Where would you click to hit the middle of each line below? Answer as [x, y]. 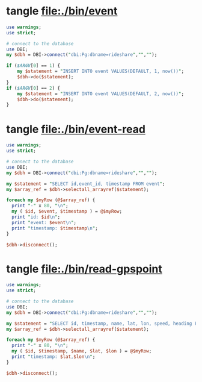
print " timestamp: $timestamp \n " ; [55, 228]
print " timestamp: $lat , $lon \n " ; [54, 357]
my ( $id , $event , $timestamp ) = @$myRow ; [67, 211]
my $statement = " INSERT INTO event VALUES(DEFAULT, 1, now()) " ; [101, 71]
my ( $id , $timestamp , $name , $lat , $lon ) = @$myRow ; [82, 351]
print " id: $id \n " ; [36, 217]
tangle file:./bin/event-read [76, 129]
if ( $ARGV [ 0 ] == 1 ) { [33, 66]
